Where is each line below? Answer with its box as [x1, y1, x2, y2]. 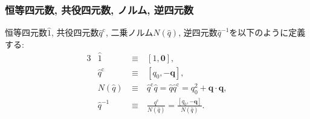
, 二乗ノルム [105, 26, 153, 39]
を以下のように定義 [229, 26, 306, 39]
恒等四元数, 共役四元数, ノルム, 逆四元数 [5, 2, 194, 17]
